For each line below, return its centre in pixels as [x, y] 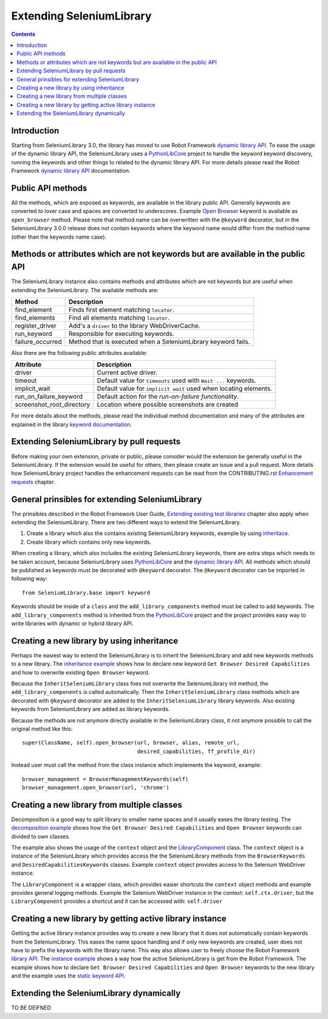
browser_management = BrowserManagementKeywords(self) [105, 779]
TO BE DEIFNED [31, 1008]
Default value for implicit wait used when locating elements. [185, 388]
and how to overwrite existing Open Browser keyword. [80, 672]
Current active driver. [127, 373]
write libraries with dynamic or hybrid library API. [72, 623]
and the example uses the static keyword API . [68, 976]
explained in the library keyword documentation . [72, 424]
